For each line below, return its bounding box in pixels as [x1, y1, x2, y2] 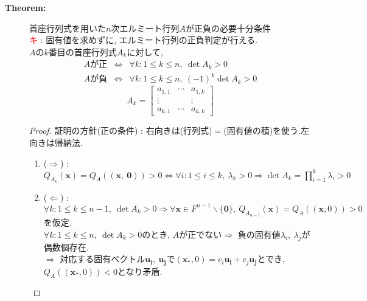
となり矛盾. [117, 265, 163, 277]
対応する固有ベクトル [60, 252, 145, 265]
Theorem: [5, 1, 46, 13]
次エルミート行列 [111, 21, 180, 34]
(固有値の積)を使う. [223, 124, 301, 137]
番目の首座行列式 [48, 45, 117, 58]
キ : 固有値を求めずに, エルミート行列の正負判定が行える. [29, 33, 258, 46]
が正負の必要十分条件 [185, 21, 271, 34]
